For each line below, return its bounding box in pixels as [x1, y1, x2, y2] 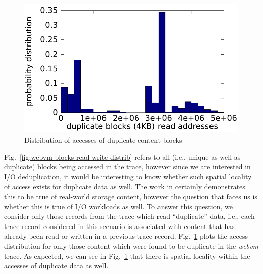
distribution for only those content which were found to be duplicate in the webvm [4, 240, 258, 251]
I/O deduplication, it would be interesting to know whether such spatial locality [4, 171, 252, 181]
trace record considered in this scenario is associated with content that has [4, 220, 235, 231]
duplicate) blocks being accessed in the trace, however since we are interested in [4, 161, 251, 172]
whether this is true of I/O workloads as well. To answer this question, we [4, 201, 233, 211]
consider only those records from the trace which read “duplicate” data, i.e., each [4, 211, 255, 221]
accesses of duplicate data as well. [4, 260, 109, 271]
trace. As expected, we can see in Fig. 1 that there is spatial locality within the [4, 250, 250, 261]
